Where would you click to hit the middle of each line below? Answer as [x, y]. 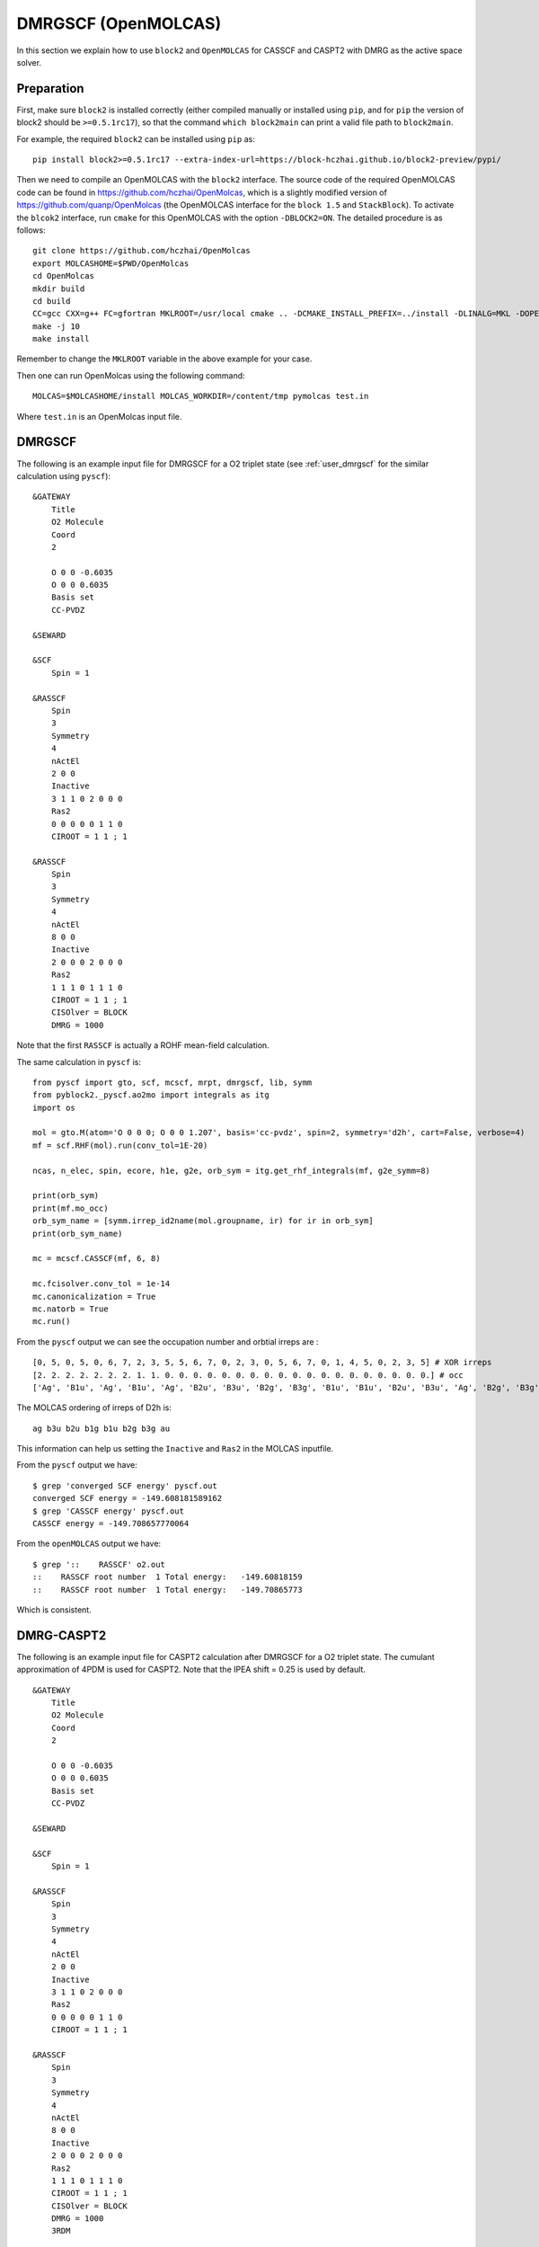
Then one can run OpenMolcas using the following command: [131, 375]
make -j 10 [57, 326]
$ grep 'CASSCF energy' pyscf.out [108, 1511]
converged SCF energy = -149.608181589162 [128, 1498]
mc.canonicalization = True [94, 1296]
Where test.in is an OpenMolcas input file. [99, 416]
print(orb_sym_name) [78, 1233]
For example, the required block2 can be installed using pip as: [136, 138]
